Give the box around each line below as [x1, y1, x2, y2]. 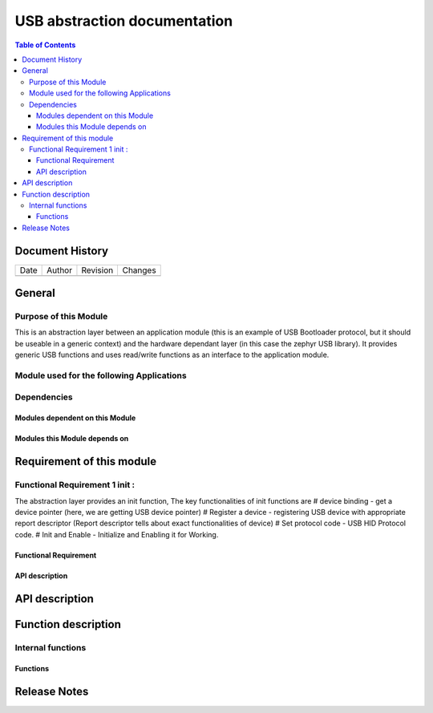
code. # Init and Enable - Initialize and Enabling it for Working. [14, 529, 219, 539]
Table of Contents [14, 40, 76, 50]
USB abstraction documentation [14, 12, 233, 30]
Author [47, 265, 72, 276]
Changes [122, 265, 156, 276]
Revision [81, 265, 114, 276]
